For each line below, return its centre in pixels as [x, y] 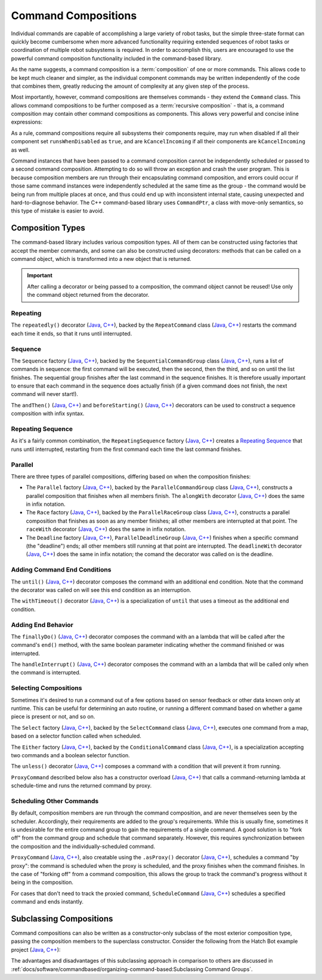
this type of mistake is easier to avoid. [58, 211]
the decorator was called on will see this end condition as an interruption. [101, 590]
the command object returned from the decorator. [88, 295]
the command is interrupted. [46, 672]
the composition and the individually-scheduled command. [83, 846]
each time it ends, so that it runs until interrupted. [72, 333]
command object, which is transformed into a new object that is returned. [101, 259]
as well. [20, 150]
